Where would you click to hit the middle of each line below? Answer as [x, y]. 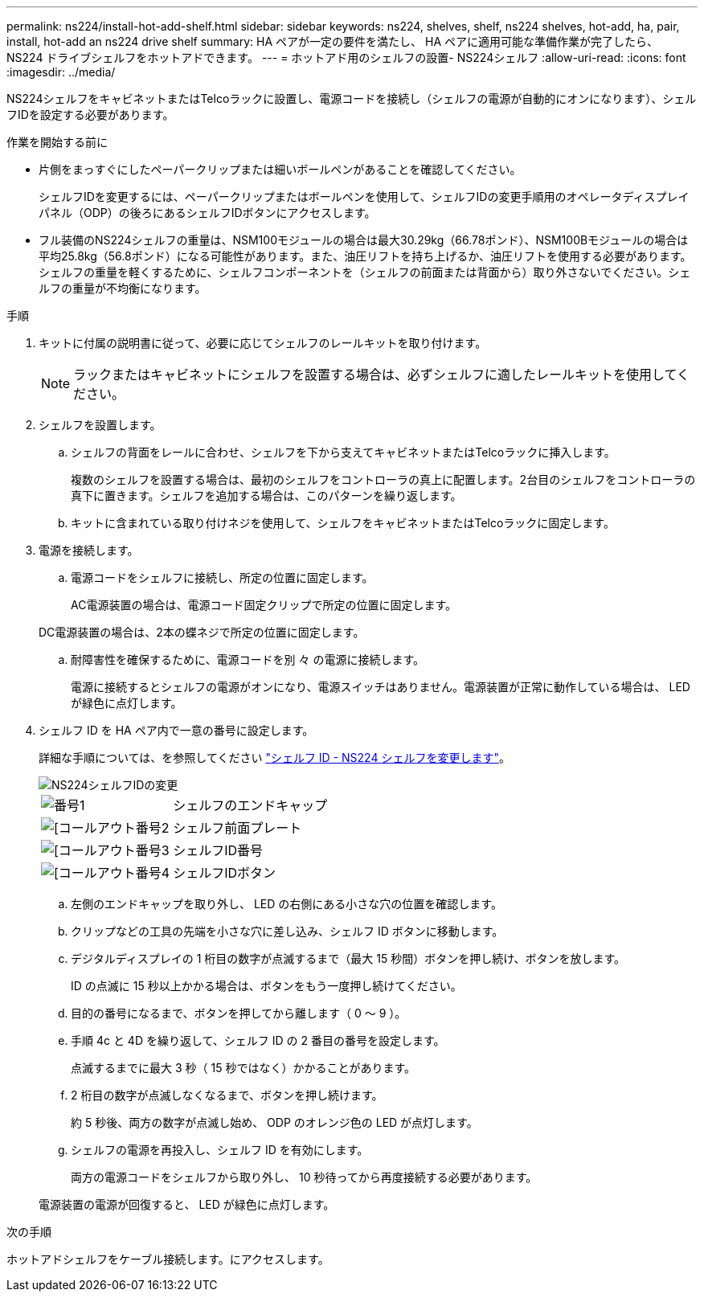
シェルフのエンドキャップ [250, 805]
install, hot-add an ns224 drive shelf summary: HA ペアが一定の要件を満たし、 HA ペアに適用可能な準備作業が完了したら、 [332, 41]
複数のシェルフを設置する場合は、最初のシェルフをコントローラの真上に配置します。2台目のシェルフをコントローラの [383, 479]
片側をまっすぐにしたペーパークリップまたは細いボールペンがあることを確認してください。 [280, 169]
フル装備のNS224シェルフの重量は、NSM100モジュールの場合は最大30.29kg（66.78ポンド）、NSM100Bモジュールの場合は [364, 240]
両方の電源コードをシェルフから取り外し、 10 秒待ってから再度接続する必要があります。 [304, 1177]
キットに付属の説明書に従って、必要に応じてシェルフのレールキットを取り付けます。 [263, 343]
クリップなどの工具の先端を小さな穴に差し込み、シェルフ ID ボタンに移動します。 [287, 931]
